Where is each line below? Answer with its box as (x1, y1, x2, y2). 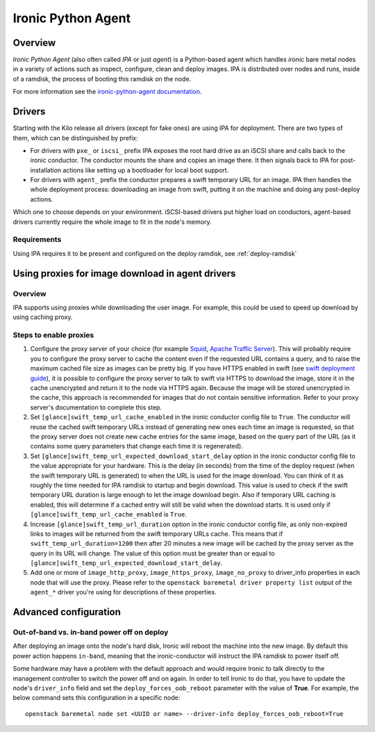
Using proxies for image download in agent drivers (12, 268, 236, 279)
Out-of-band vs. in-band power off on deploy (12, 628, 169, 637)
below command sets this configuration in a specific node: (12, 694, 181, 702)
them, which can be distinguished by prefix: (12, 133, 138, 142)
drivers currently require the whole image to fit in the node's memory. (12, 218, 212, 226)
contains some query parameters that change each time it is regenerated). (30, 442, 243, 450)
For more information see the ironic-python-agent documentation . (12, 88, 202, 96)
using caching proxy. (12, 313, 73, 321)
